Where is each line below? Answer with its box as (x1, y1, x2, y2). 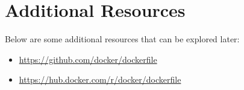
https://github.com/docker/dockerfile (19, 53, 157, 65)
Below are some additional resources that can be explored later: (5, 33, 240, 45)
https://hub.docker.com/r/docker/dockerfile (19, 73, 181, 86)
